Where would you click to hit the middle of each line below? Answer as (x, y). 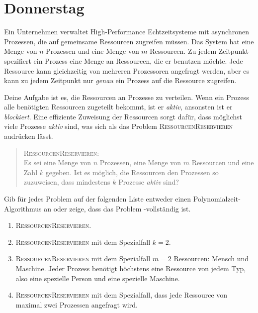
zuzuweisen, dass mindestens (67, 182)
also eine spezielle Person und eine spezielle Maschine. (98, 278)
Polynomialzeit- (217, 199)
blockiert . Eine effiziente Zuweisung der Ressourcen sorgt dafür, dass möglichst (123, 116)
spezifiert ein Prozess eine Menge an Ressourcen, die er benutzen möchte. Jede (124, 60)
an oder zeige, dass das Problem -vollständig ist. (117, 208)
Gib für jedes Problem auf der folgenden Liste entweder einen (98, 199)
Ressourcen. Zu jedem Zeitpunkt (199, 51)
